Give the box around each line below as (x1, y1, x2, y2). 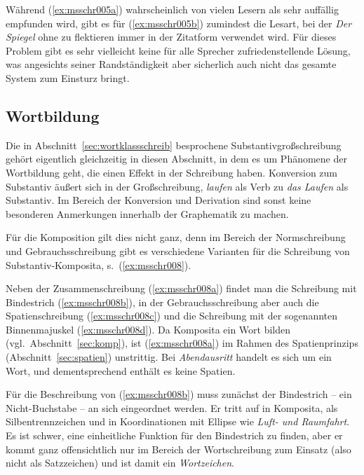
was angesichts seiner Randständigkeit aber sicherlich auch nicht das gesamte (6, 57, 337, 71)
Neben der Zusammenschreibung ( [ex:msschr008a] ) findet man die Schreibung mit (6, 281, 357, 296)
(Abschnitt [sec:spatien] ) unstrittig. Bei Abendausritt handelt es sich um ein (6, 350, 332, 364)
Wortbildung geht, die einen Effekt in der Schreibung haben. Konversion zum (6, 165, 337, 179)
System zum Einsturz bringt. (6, 70, 130, 85)
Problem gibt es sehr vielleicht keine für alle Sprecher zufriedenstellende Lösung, (6, 43, 351, 57)
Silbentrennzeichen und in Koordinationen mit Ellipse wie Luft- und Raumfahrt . (6, 414, 350, 429)
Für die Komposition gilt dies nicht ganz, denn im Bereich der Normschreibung (6, 230, 346, 245)
